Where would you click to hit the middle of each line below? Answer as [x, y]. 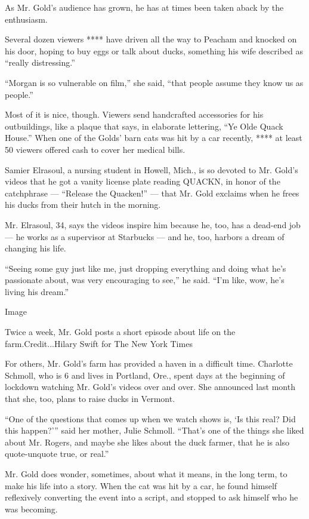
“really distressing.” [40, 62]
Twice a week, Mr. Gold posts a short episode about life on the [120, 332]
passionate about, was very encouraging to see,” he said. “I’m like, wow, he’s [145, 280]
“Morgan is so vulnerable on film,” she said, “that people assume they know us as [154, 82]
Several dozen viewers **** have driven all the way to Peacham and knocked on [151, 39]
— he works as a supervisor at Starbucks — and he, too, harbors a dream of [145, 236]
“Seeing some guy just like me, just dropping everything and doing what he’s [146, 268]
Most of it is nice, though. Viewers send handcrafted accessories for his [134, 114]
